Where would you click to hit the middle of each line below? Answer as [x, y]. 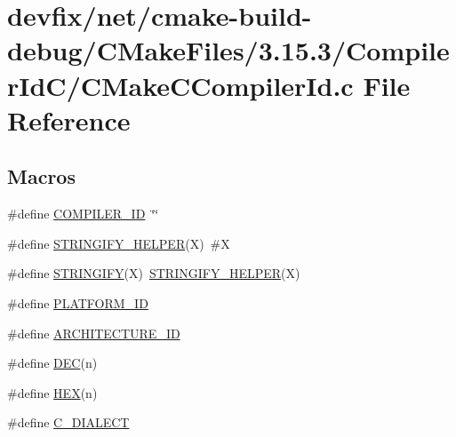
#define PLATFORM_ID [78, 302]
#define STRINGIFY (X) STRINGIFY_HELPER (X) [154, 273]
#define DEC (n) [52, 363]
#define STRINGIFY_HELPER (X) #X [119, 243]
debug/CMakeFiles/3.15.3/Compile [228, 50]
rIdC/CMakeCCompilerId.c [180, 85]
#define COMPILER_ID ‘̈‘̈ [83, 214]
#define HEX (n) [52, 392]
